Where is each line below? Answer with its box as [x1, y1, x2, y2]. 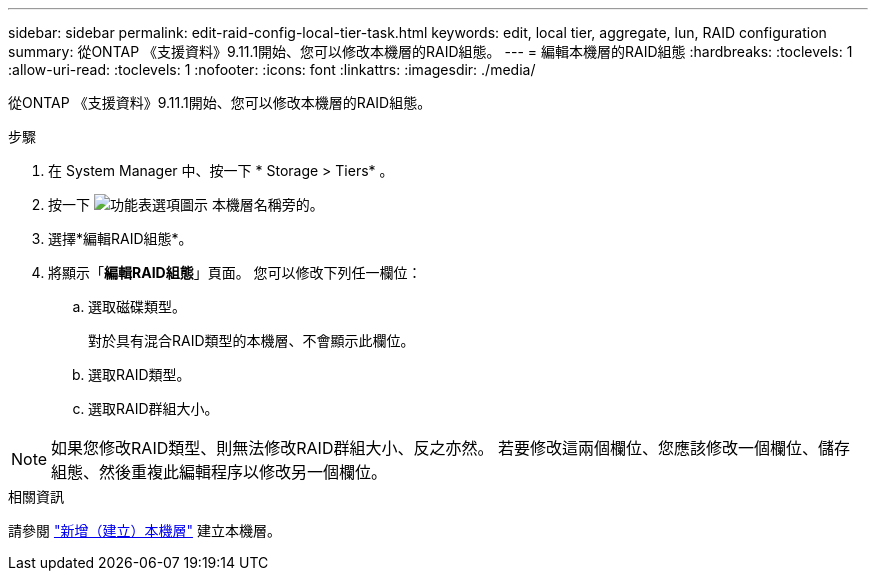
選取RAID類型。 [88, 366, 191, 383]
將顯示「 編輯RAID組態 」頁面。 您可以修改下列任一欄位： [48, 264, 422, 281]
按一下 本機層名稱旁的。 [48, 196, 324, 213]
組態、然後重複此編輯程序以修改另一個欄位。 [51, 462, 388, 482]
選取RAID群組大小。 [88, 400, 219, 417]
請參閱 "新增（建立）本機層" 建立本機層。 [8, 522, 281, 539]
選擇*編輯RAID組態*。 [48, 230, 193, 247]
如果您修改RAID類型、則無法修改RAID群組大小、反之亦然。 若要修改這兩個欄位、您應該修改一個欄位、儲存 [51, 438, 850, 458]
